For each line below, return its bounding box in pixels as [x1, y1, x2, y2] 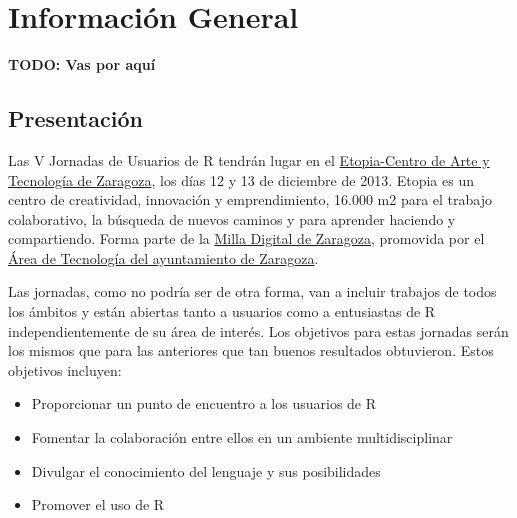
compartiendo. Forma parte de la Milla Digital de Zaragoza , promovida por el [8, 228, 485, 249]
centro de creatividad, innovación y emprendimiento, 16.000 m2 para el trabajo [8, 189, 492, 210]
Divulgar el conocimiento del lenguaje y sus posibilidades [31, 460, 381, 481]
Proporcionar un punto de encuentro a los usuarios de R [31, 393, 377, 414]
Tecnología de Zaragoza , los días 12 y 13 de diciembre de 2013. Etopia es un [8, 169, 474, 190]
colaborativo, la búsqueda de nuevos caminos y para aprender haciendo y [8, 208, 456, 229]
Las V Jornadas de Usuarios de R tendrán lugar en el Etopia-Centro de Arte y [8, 149, 490, 170]
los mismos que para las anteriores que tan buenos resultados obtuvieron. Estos [8, 340, 494, 361]
